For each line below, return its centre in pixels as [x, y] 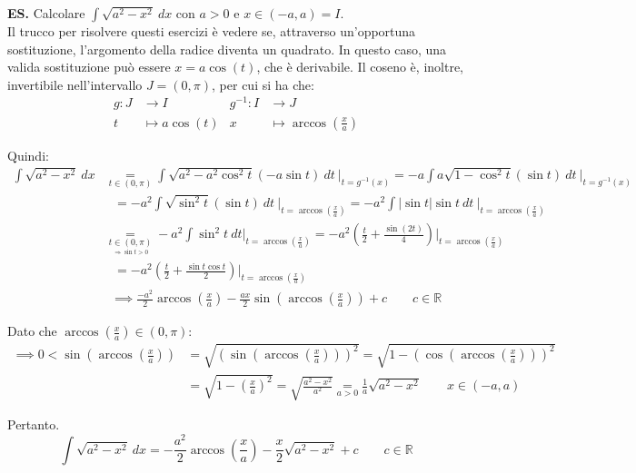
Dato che [32, 331]
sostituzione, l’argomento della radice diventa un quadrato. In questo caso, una [227, 49]
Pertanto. [34, 424]
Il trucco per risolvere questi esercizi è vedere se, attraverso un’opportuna [212, 31]
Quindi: [28, 155]
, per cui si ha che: [263, 84]
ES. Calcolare [46, 13]
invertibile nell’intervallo [75, 84]
